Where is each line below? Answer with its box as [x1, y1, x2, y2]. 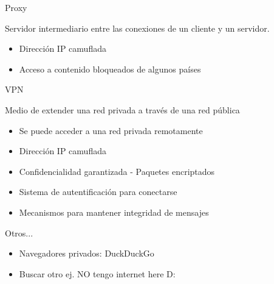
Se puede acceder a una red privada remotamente [19, 124, 203, 137]
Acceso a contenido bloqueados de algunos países [19, 62, 201, 75]
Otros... [5, 226, 33, 239]
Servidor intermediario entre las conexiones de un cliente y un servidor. [5, 21, 270, 34]
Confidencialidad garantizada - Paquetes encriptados [19, 165, 215, 177]
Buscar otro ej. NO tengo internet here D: [19, 267, 176, 280]
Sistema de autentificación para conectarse [19, 185, 177, 198]
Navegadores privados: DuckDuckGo [19, 247, 154, 260]
